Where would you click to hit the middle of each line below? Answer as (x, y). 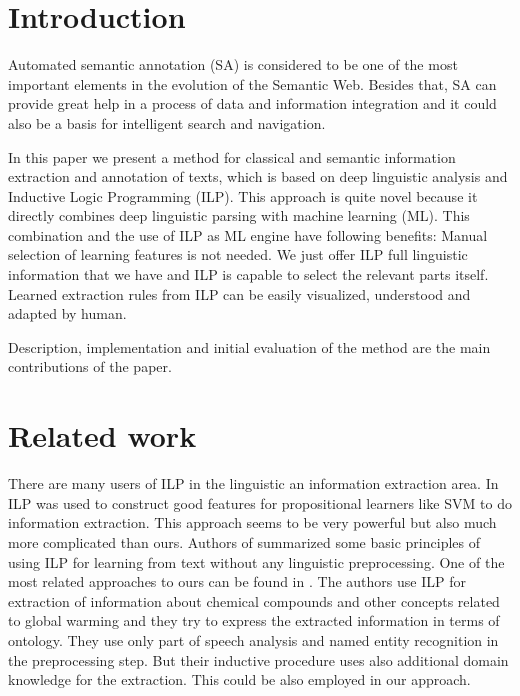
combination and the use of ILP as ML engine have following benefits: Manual (248, 234)
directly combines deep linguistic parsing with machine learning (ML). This (239, 215)
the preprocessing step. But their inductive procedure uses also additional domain (258, 659)
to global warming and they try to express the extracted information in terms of (254, 620)
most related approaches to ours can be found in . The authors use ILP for (237, 581)
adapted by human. (67, 313)
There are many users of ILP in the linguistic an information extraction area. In (253, 483)
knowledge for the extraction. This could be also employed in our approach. (239, 679)
